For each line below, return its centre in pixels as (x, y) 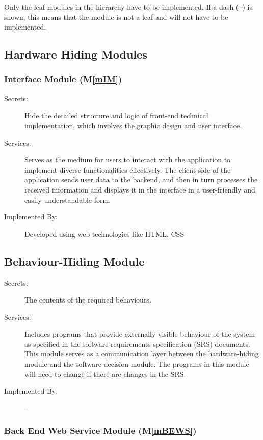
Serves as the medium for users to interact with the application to (128, 160)
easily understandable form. (68, 199)
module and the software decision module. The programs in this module (137, 364)
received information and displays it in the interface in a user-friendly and (140, 189)
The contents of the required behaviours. (88, 300)
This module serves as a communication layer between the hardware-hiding (142, 354)
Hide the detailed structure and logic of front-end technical (116, 115)
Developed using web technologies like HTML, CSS (104, 233)
